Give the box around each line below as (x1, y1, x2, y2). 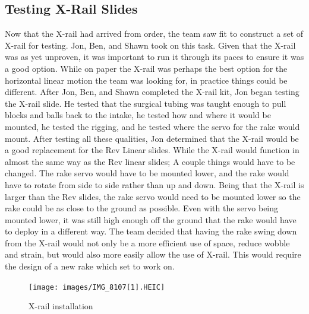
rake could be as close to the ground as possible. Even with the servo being (5, 202, 279, 214)
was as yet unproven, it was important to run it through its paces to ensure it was (5, 50, 304, 63)
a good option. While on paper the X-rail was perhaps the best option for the (5, 62, 288, 74)
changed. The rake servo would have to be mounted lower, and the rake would (5, 167, 289, 179)
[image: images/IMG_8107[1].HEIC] (29, 283, 165, 291)
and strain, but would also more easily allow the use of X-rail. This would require (5, 248, 301, 261)
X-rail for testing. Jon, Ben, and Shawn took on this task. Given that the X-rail (5, 39, 296, 51)
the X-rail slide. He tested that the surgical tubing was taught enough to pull (5, 97, 286, 109)
